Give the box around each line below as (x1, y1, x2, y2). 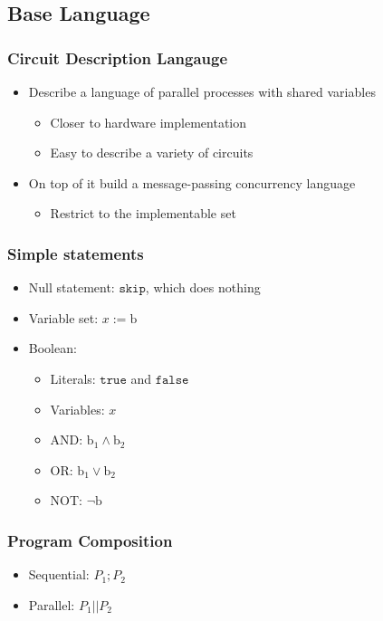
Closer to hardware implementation (50, 112, 247, 131)
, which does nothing (145, 278, 261, 297)
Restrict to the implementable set (50, 204, 236, 223)
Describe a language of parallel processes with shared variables (28, 82, 376, 100)
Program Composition (7, 529, 173, 551)
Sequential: (28, 565, 90, 584)
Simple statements (7, 242, 144, 264)
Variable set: (28, 308, 99, 327)
